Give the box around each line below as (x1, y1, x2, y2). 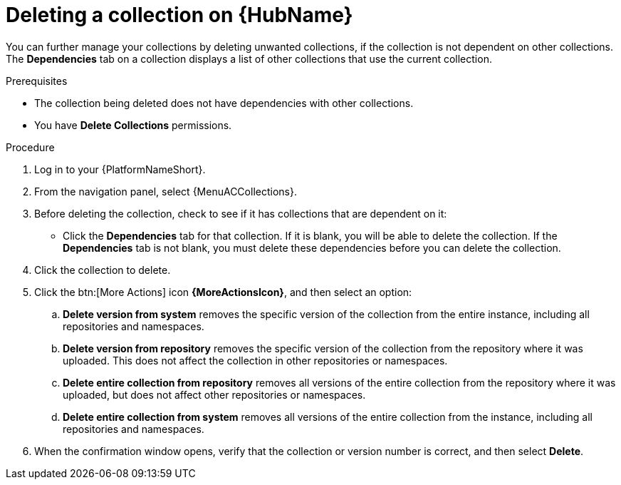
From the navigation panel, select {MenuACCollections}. (34, 185, 297, 198)
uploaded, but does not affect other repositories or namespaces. (63, 388, 366, 401)
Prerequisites (6, 74, 68, 87)
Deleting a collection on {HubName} (6, 3, 353, 27)
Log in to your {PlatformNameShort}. (34, 163, 206, 175)
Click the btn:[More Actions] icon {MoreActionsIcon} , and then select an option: (34, 285, 412, 298)
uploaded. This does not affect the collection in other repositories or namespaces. (63, 354, 448, 367)
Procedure (6, 141, 55, 153)
